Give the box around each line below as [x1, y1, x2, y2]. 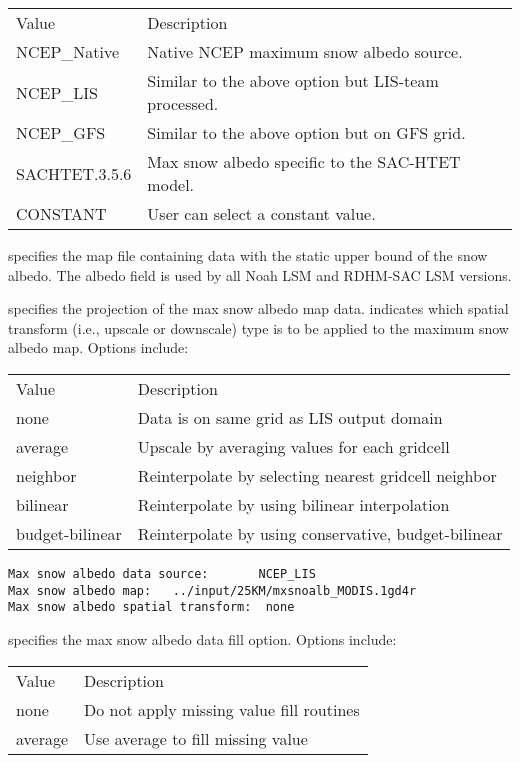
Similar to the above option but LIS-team [147, 69, 439, 92]
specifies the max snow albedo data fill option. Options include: [8, 628, 397, 649]
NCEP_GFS [16, 121, 106, 144]
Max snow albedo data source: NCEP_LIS [8, 566, 316, 581]
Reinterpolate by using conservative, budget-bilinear [137, 521, 503, 545]
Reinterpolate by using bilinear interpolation [137, 492, 450, 516]
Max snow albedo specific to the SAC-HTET [147, 150, 461, 173]
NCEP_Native [16, 40, 120, 63]
